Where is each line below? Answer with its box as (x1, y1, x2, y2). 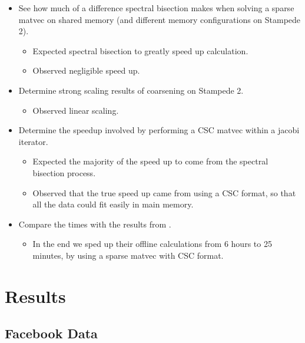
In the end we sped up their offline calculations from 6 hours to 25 (32, 238, 272, 250)
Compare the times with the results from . (18, 217, 171, 230)
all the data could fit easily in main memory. (32, 198, 194, 210)
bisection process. (32, 166, 96, 179)
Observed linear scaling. (32, 104, 119, 116)
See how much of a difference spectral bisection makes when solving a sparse (18, 2, 294, 14)
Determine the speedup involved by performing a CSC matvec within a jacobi (18, 124, 300, 136)
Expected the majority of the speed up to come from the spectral (32, 155, 268, 167)
